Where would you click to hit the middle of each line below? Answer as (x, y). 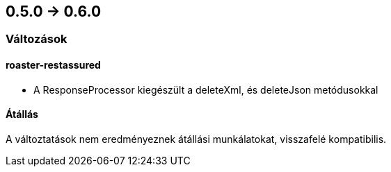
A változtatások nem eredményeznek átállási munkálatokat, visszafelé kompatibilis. (196, 139)
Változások (37, 39)
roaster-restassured (53, 65)
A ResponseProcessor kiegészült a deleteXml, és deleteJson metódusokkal (206, 89)
